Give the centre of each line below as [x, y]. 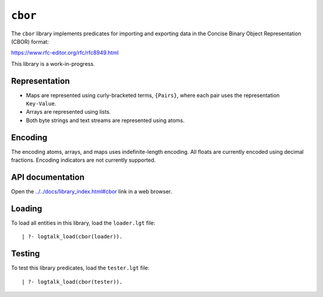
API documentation [48, 177]
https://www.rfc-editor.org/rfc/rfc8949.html [65, 53]
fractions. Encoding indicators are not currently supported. [83, 160]
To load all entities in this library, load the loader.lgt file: [83, 223]
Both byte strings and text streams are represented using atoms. [105, 120]
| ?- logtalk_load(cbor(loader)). [72, 237]
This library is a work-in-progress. [53, 63]
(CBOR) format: [30, 41]
